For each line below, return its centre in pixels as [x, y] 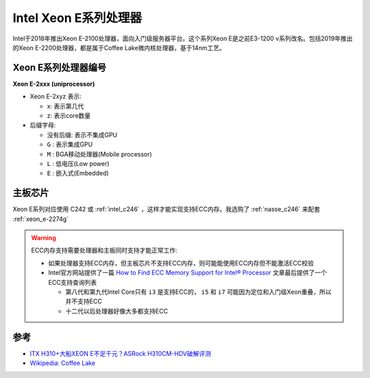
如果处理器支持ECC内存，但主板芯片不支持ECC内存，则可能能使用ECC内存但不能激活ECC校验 [181, 263]
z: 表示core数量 [69, 116]
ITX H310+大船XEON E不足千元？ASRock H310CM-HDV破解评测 [121, 353]
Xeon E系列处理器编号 [60, 68]
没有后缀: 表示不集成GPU [82, 134]
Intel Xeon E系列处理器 [77, 18]
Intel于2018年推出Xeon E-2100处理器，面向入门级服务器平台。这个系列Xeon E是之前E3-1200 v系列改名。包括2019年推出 [183, 38]
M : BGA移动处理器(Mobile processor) [99, 154]
